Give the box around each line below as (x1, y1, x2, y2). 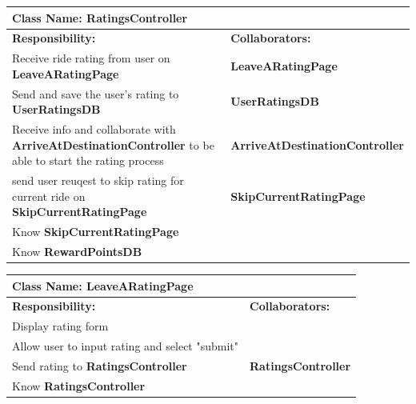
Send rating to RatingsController (12, 357, 187, 374)
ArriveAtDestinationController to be (12, 136, 214, 153)
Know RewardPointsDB (12, 242, 142, 259)
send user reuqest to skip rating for (12, 172, 184, 189)
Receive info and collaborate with (12, 121, 176, 138)
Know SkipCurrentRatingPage (12, 223, 179, 240)
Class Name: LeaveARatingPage (12, 277, 194, 294)
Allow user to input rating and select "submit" (12, 338, 239, 354)
